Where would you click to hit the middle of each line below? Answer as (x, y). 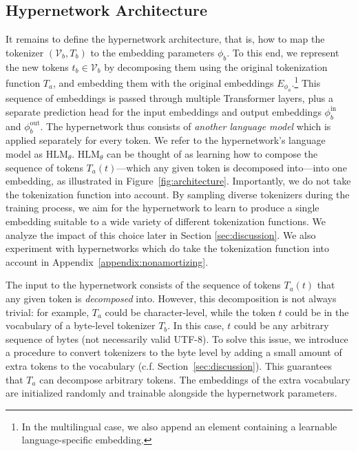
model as (24, 154)
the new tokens (37, 66)
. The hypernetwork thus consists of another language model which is (186, 126)
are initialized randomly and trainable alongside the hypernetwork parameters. (171, 393)
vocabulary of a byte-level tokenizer (81, 325)
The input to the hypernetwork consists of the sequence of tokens (143, 285)
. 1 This (306, 82)
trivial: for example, (48, 312)
